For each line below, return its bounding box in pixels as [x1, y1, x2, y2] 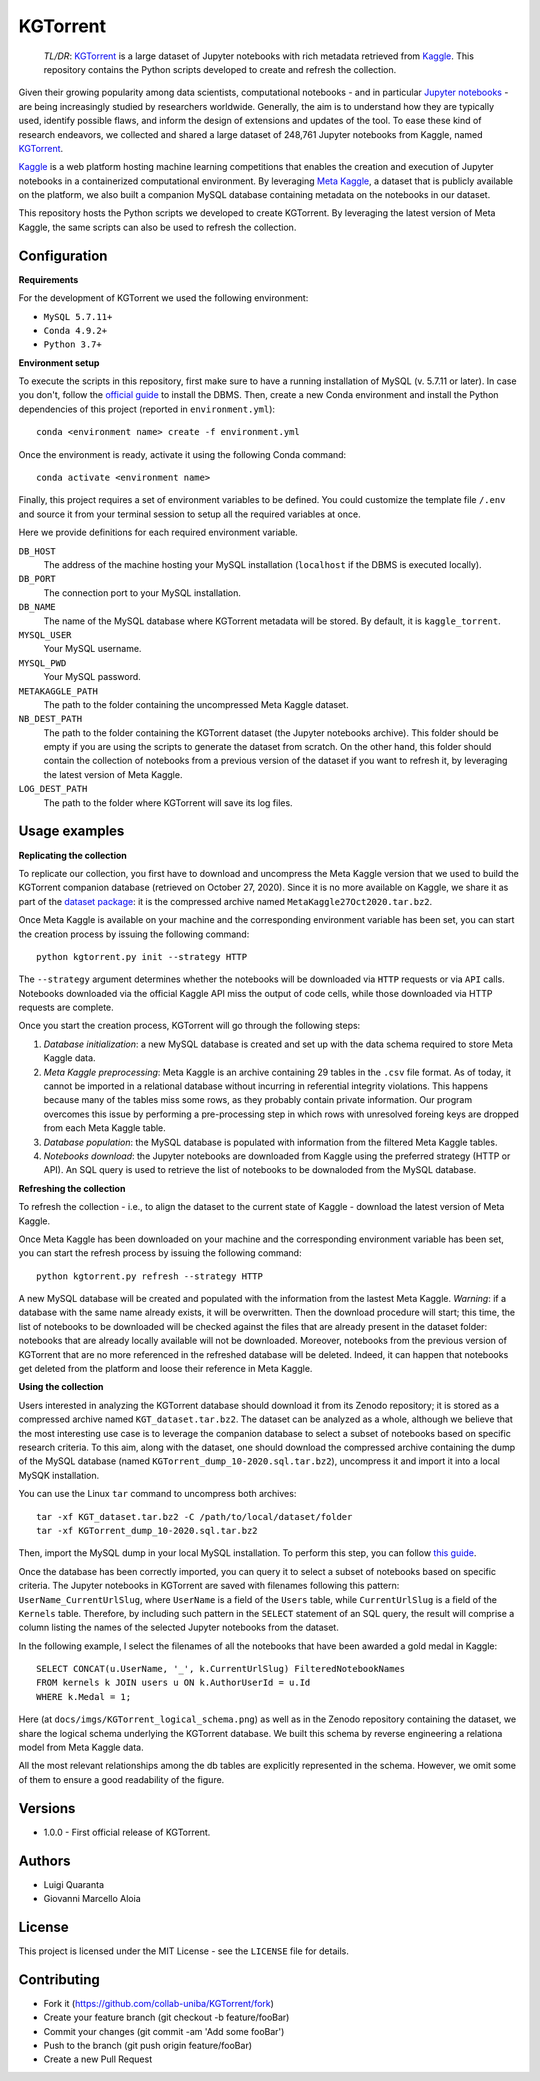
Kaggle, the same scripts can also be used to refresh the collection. [18, 221, 297, 233]
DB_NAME [18, 601, 57, 613]
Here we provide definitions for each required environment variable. [18, 526, 299, 539]
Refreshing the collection [18, 1182, 126, 1194]
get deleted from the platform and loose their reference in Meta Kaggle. [18, 1363, 313, 1375]
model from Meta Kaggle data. [18, 1741, 144, 1754]
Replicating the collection [18, 849, 127, 861]
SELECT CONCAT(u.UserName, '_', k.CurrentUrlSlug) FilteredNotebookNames [36, 1663, 406, 1675]
